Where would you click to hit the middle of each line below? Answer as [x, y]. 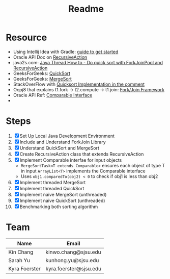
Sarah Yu [19, 260]
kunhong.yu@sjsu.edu [72, 260]
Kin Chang [21, 252]
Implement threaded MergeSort [53, 182]
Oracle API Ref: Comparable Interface [53, 95]
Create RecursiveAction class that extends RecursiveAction [82, 154]
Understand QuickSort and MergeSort [60, 148]
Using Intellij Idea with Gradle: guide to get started [66, 52]
